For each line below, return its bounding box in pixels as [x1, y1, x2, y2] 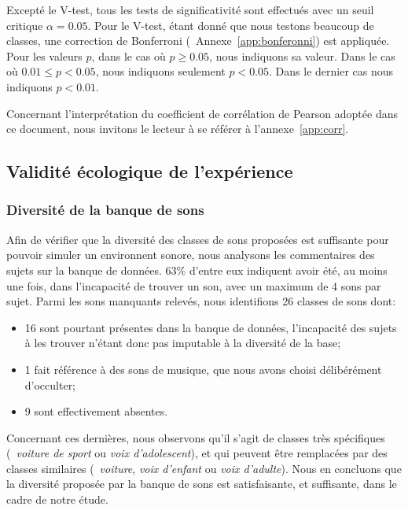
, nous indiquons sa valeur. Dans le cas [209, 47, 395, 64]
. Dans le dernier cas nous [269, 63, 394, 79]
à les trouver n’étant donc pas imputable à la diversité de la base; [24, 334, 341, 351]
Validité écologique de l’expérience [6, 159, 293, 183]
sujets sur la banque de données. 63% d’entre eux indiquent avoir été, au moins [6, 261, 388, 278]
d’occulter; [24, 376, 76, 393]
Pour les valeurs [6, 47, 83, 64]
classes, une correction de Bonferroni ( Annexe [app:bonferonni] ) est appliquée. [6, 32, 390, 49]
